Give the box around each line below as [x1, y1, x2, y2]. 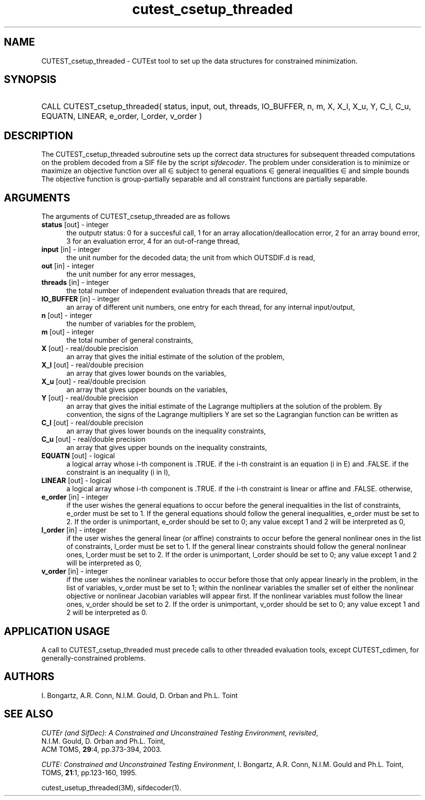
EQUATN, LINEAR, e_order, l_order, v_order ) [41, 111, 202, 121]
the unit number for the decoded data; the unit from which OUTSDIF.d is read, [66, 253, 315, 262]
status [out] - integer [41, 220, 109, 229]
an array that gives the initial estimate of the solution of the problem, [66, 352, 285, 361]
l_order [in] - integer [41, 526, 107, 534]
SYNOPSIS [4, 73, 57, 86]
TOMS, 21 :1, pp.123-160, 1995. [41, 768, 137, 777]
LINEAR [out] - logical [41, 476, 111, 485]
